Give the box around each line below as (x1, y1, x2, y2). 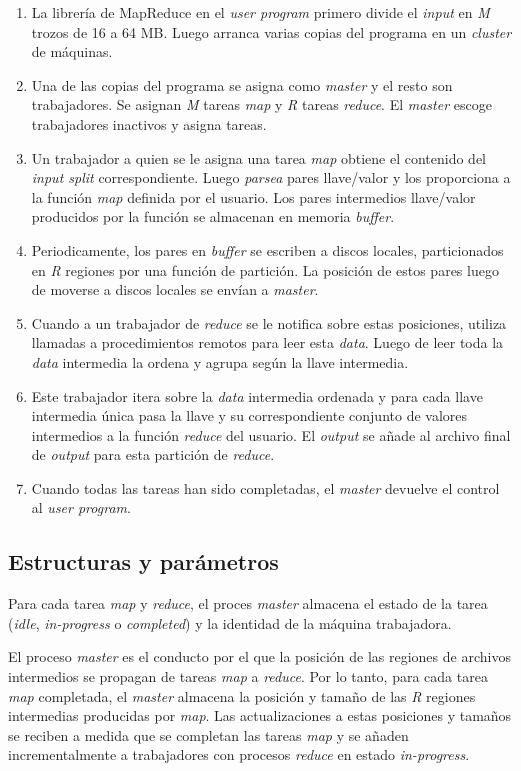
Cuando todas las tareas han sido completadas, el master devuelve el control (31, 477, 500, 498)
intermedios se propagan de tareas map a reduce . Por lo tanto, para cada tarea (8, 666, 488, 687)
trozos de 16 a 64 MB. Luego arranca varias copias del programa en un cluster (31, 21, 512, 42)
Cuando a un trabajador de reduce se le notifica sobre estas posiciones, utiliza (31, 312, 507, 333)
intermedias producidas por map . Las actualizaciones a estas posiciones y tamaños (8, 705, 512, 726)
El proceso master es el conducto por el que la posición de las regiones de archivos (8, 646, 511, 667)
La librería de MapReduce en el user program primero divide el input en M (31, 2, 490, 22)
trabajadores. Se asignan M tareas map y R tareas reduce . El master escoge (31, 94, 492, 115)
